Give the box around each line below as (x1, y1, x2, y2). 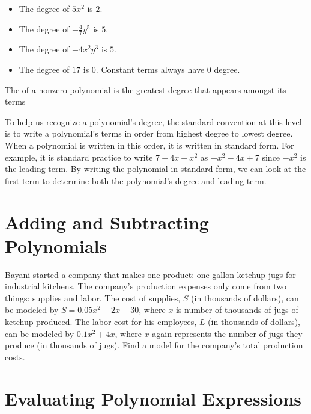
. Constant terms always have (95, 63, 205, 76)
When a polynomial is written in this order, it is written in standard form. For (5, 138, 294, 151)
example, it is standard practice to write (5, 150, 153, 163)
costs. (5, 350, 25, 363)
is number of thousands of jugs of (175, 303, 298, 316)
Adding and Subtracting (5, 209, 209, 234)
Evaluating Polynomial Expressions (5, 386, 302, 410)
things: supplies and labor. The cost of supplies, (5, 291, 181, 304)
